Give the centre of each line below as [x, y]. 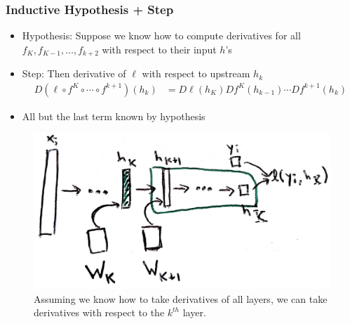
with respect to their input [159, 49]
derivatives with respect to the [99, 312]
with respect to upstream [196, 73]
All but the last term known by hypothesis [114, 116]
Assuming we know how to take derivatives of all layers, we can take [181, 298]
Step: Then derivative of [74, 73]
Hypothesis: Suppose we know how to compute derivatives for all [161, 35]
